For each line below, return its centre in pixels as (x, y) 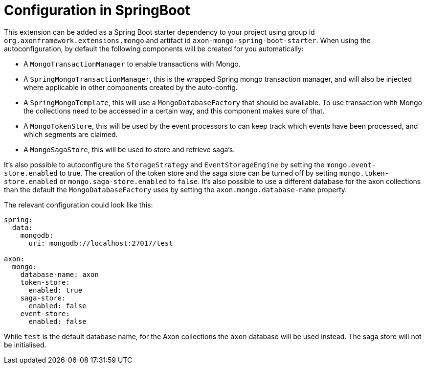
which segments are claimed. (71, 134)
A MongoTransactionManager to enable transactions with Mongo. (132, 64)
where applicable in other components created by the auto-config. (131, 87)
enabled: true (56, 290)
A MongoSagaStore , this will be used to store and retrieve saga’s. (129, 149)
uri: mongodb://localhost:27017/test (101, 243)
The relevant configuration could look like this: (78, 205)
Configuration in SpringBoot (97, 10)
